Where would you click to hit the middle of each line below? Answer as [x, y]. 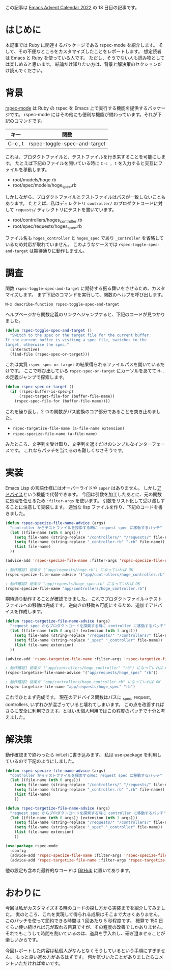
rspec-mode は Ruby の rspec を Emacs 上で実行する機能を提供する [77, 108]
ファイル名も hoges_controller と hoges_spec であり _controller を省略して [84, 238]
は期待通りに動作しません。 [58, 251]
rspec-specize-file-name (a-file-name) [55, 434]
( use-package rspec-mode [32, 846]
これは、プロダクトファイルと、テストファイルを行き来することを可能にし [83, 156]
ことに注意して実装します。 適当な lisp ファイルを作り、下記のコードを [84, 507]
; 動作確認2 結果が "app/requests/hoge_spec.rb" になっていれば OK [73, 584]
